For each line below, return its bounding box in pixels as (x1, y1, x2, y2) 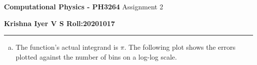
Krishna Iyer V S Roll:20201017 (4, 18, 115, 28)
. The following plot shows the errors (124, 42, 236, 52)
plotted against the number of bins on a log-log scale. (15, 51, 177, 62)
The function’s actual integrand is (15, 42, 118, 52)
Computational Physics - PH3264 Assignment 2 (4, 1, 163, 11)
